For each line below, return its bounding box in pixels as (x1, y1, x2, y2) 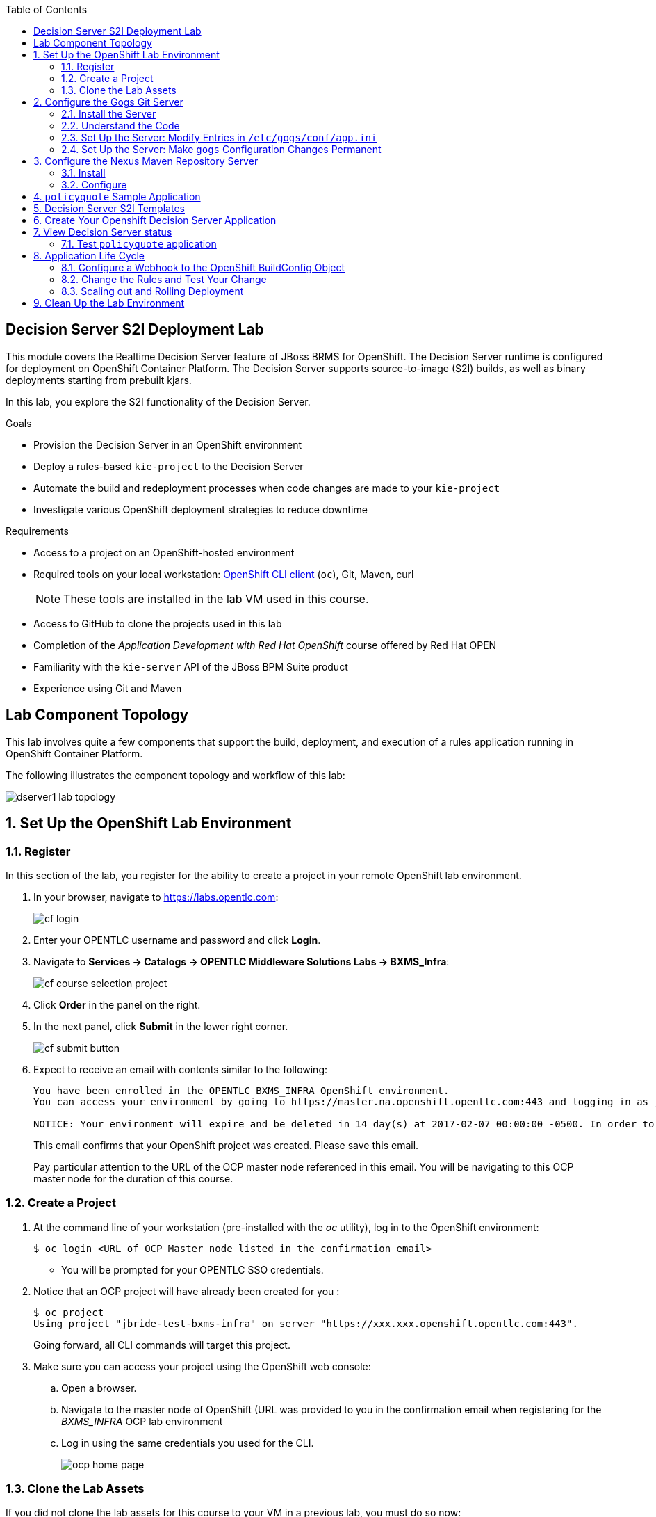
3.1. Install (61, 167, 106, 179)
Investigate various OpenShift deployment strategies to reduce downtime (33, 503, 368, 515)
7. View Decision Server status (33, 226, 172, 238)
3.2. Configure (61, 179, 127, 191)
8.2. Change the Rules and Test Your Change (61, 273, 267, 285)
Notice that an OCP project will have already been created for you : (33, 1285, 340, 1297)
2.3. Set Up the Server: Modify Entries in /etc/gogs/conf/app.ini (61, 131, 377, 143)
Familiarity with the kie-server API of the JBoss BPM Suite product (33, 660, 348, 673)
